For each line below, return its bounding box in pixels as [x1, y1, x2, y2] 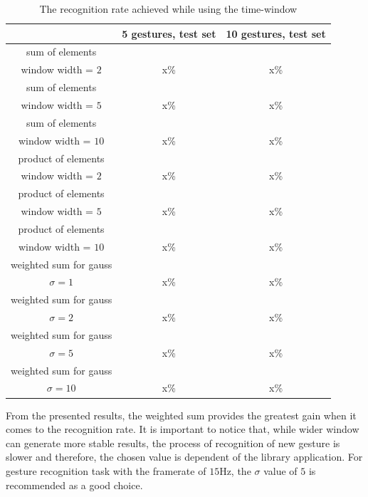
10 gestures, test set [226, 26, 326, 41]
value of [263, 463, 298, 478]
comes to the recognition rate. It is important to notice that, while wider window [6, 422, 359, 436]
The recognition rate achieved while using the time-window [39, 1, 298, 16]
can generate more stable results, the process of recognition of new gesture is [6, 435, 340, 450]
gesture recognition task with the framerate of [6, 463, 206, 478]
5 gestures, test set [122, 26, 216, 41]
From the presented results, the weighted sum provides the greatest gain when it [6, 407, 357, 422]
